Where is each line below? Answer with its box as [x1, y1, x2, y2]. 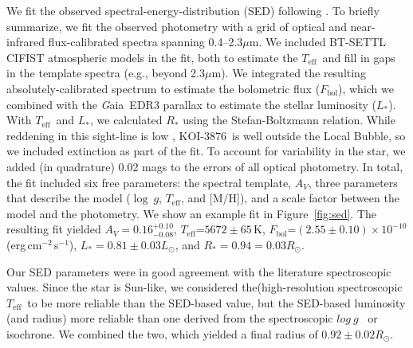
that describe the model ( [6, 190, 131, 206]
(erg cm [6, 236, 42, 252]
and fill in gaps [322, 49, 395, 65]
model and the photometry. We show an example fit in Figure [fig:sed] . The [6, 205, 377, 221]
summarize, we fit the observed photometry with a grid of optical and [6, 18, 347, 34]
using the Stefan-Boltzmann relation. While [183, 111, 395, 128]
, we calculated [89, 111, 163, 128]
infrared [6, 33, 45, 50]
